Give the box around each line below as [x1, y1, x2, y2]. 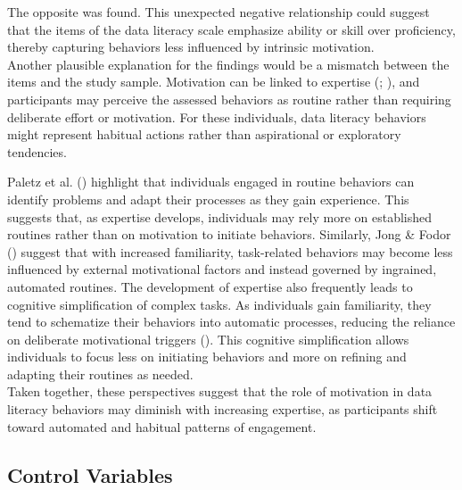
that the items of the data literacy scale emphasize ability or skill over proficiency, [7, 20, 456, 38]
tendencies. [7, 142, 67, 161]
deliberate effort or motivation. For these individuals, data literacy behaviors [7, 107, 426, 126]
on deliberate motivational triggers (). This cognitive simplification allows [7, 329, 409, 348]
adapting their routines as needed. [7, 364, 194, 383]
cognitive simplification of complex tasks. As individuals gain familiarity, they [7, 295, 432, 313]
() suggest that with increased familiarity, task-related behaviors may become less [7, 242, 453, 261]
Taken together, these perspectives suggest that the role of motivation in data [7, 382, 433, 401]
